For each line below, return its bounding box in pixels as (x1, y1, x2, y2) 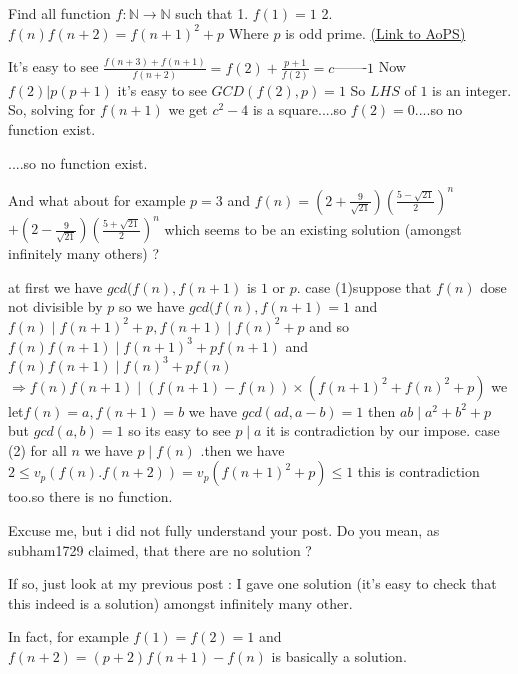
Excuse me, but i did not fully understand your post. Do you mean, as (8, 520, 440, 541)
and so (309, 315, 349, 336)
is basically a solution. (271, 646, 407, 666)
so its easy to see (128, 420, 231, 441)
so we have (118, 296, 185, 317)
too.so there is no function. (8, 486, 173, 507)
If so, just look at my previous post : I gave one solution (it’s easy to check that (8, 573, 497, 594)
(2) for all (8, 439, 67, 460)
